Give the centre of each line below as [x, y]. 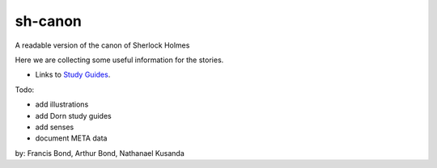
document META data [71, 138]
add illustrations [62, 104]
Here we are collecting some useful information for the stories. [119, 60]
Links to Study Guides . [73, 75]
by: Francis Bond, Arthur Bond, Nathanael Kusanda [100, 153]
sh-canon [49, 21]
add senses [55, 127]
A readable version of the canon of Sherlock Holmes [102, 45]
